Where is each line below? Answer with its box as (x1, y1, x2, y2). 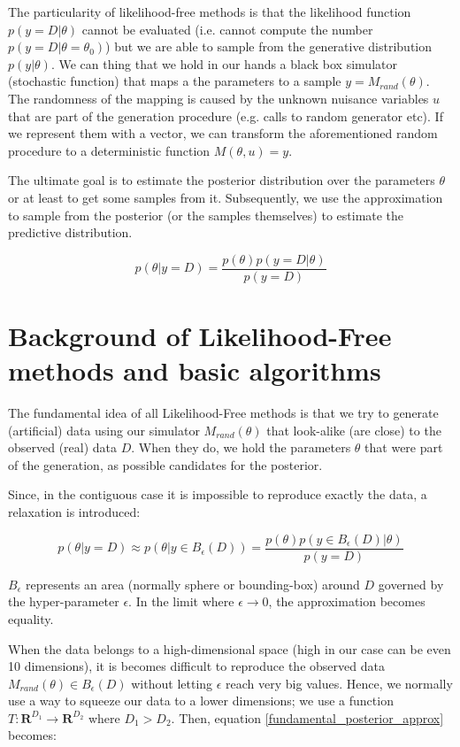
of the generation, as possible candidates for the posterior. (8, 455, 323, 474)
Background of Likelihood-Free (8, 317, 392, 353)
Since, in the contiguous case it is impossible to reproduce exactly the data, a (8, 485, 427, 504)
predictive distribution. (8, 223, 133, 242)
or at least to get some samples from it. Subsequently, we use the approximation (8, 188, 443, 206)
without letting (131, 674, 213, 692)
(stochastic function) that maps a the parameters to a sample (8, 72, 341, 90)
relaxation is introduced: (8, 503, 141, 521)
